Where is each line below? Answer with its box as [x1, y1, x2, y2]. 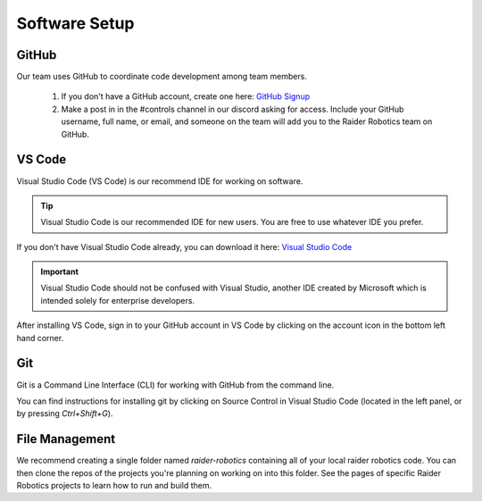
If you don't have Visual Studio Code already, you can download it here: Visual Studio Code [16, 241, 353, 252]
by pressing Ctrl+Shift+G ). [16, 408, 113, 419]
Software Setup [16, 13, 135, 33]
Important [40, 266, 79, 277]
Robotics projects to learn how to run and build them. [16, 480, 212, 491]
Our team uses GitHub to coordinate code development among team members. [16, 71, 308, 82]
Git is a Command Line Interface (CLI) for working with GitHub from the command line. [16, 380, 335, 390]
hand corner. [16, 332, 64, 343]
